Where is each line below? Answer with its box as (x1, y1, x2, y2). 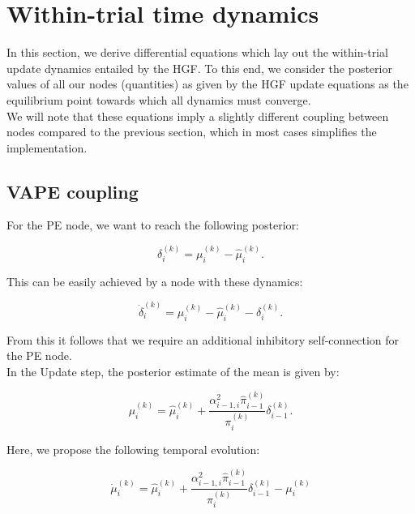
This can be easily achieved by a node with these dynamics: (6, 272, 303, 289)
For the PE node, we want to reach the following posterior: (6, 216, 299, 233)
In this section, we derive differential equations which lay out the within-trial (6, 44, 388, 61)
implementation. (6, 139, 88, 156)
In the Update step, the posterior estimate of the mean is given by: (6, 362, 340, 379)
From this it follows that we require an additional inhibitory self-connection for (6, 331, 400, 348)
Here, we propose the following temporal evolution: (6, 440, 260, 457)
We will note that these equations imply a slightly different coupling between (6, 107, 389, 124)
